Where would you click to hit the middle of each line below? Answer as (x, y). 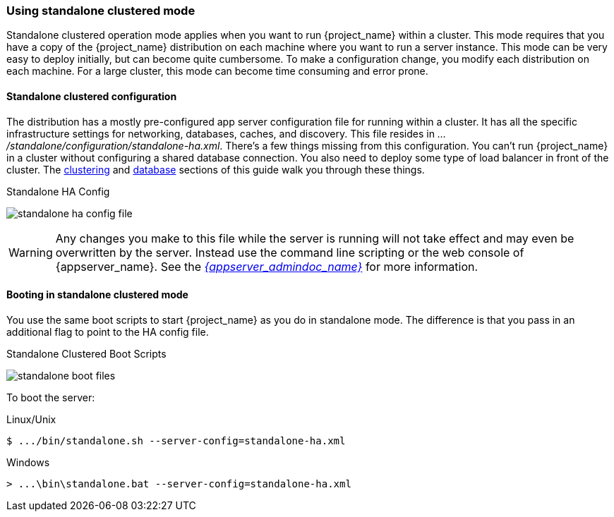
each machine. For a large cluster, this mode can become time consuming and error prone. (217, 71)
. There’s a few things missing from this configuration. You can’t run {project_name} (414, 145)
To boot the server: (51, 397)
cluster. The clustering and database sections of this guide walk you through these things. (216, 169)
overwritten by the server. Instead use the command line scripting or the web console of (290, 252)
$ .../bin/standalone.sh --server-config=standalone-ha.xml (176, 440)
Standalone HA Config (58, 191)
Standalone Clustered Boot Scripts (86, 353)
